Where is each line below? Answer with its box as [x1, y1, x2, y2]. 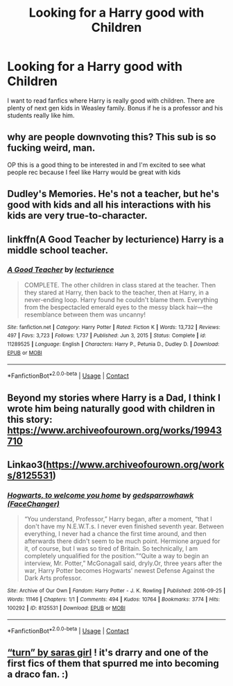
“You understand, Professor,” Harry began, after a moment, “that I [24, 515, 213, 524]
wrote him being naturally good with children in [7, 403, 216, 415]
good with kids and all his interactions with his [7, 199, 212, 211]
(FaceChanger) [7, 499, 60, 508]
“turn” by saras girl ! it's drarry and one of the [7, 647, 209, 659]
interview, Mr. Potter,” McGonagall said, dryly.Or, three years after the [24, 559, 223, 567]
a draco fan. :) [7, 669, 69, 680]
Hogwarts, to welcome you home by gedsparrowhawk [7, 490, 194, 500]
